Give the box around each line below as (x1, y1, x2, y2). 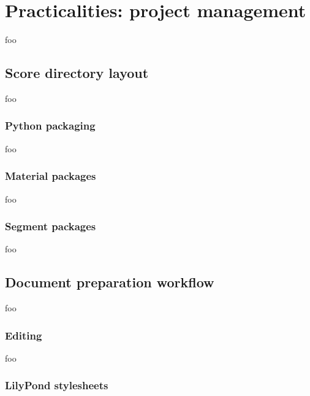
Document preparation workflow (5, 273, 214, 292)
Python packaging (5, 118, 96, 133)
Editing (5, 327, 42, 343)
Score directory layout (5, 63, 149, 82)
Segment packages (5, 219, 96, 234)
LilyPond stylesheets (5, 378, 108, 393)
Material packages (5, 168, 96, 184)
